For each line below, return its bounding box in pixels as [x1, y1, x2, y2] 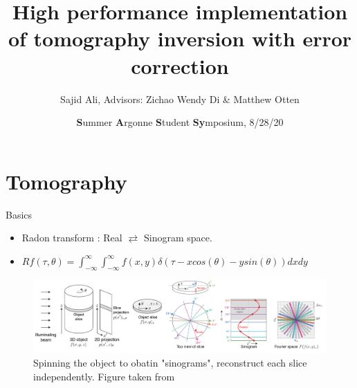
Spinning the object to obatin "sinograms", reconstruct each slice [33, 355, 307, 370]
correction [131, 51, 229, 80]
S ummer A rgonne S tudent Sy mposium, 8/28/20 [76, 115, 284, 129]
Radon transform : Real [21, 230, 122, 245]
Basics [6, 207, 33, 221]
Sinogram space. [143, 230, 212, 245]
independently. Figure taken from [33, 369, 175, 383]
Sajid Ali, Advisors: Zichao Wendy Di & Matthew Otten [60, 91, 300, 106]
